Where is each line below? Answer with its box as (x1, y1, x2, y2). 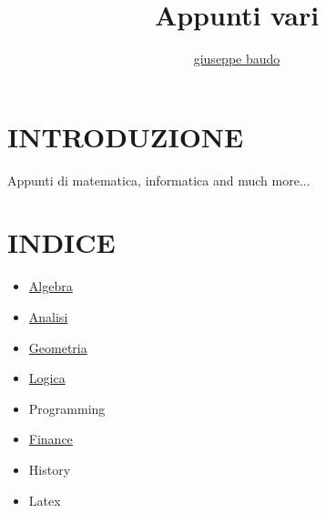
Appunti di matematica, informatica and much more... (7, 170, 311, 189)
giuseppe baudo (193, 49, 280, 68)
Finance (28, 429, 73, 448)
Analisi (28, 307, 68, 326)
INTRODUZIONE (7, 117, 244, 155)
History (28, 459, 71, 478)
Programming (28, 398, 106, 417)
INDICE (7, 224, 116, 261)
